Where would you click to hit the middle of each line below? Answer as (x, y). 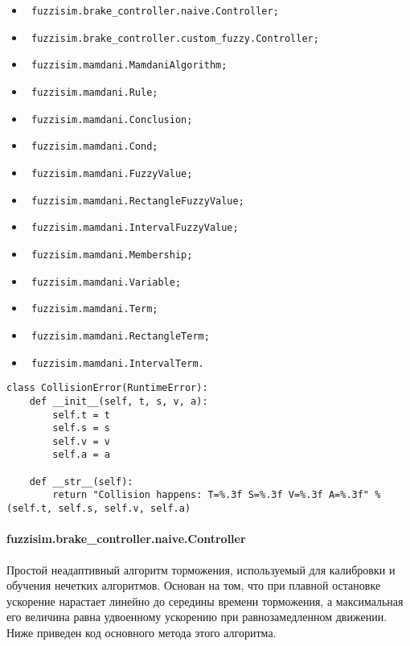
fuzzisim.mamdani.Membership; (112, 255)
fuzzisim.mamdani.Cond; (94, 147)
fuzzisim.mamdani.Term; (94, 309)
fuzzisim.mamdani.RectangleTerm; (120, 336)
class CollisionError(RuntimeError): (107, 388)
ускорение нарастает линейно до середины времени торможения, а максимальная (205, 601)
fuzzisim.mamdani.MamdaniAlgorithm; (129, 66)
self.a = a (81, 455)
